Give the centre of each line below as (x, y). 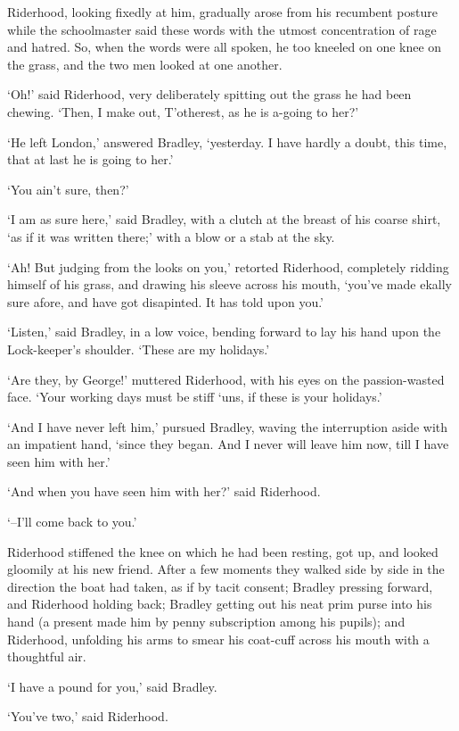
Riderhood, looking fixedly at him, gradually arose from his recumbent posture (222, 12)
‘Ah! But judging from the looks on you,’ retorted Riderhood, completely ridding (228, 266)
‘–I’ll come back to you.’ (72, 522)
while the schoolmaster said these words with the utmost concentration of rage (222, 29)
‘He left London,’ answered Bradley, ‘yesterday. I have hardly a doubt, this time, (227, 141)
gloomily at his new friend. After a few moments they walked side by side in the (226, 569)
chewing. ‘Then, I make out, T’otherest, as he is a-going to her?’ (183, 111)
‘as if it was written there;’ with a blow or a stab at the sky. (171, 236)
